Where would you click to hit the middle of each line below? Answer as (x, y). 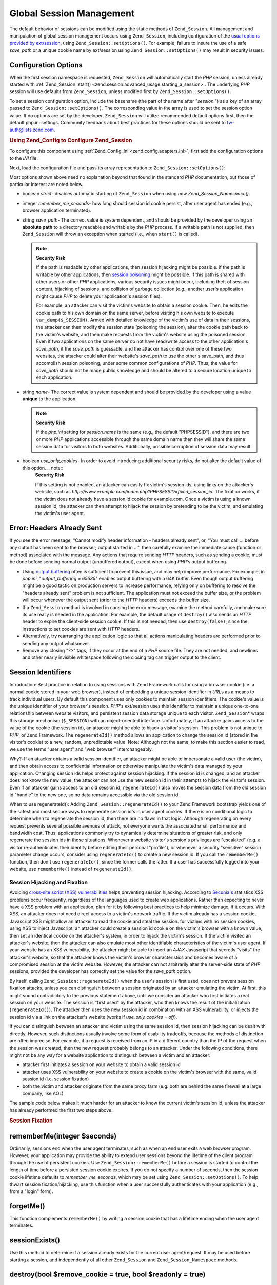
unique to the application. (50, 399)
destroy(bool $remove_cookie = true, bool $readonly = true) (107, 1274)
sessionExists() (35, 1241)
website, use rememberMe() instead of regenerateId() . (71, 869)
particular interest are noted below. (46, 184)
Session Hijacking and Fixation (49, 882)
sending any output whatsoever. (56, 643)
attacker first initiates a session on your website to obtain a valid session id (101, 1064)
